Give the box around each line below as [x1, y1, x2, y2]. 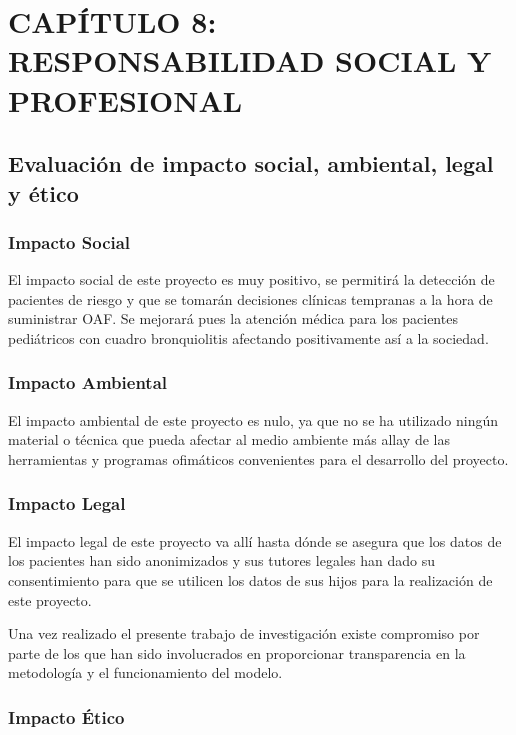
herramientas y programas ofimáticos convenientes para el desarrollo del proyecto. [8, 448, 509, 469]
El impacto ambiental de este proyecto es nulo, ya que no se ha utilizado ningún [8, 409, 499, 430]
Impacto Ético [8, 704, 125, 729]
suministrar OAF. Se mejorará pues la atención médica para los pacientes [8, 308, 458, 329]
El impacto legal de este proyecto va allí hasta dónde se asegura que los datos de [8, 530, 502, 551]
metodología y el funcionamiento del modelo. [8, 662, 283, 683]
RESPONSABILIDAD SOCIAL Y [8, 40, 492, 81]
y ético [8, 177, 79, 208]
